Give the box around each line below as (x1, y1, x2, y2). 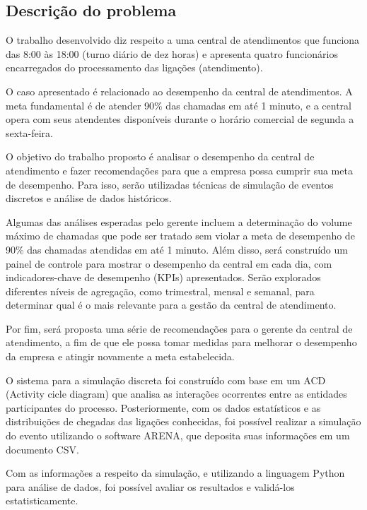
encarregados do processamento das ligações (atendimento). (6, 60, 263, 75)
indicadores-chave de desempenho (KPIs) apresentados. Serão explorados (6, 270, 321, 285)
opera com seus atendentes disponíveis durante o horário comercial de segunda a (6, 112, 354, 126)
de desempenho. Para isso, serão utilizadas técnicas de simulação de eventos (6, 177, 334, 191)
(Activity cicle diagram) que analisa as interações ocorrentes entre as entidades (6, 386, 347, 401)
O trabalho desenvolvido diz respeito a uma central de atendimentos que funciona (6, 32, 360, 47)
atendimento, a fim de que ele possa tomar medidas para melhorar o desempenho (6, 335, 357, 350)
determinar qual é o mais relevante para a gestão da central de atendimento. (6, 297, 337, 312)
